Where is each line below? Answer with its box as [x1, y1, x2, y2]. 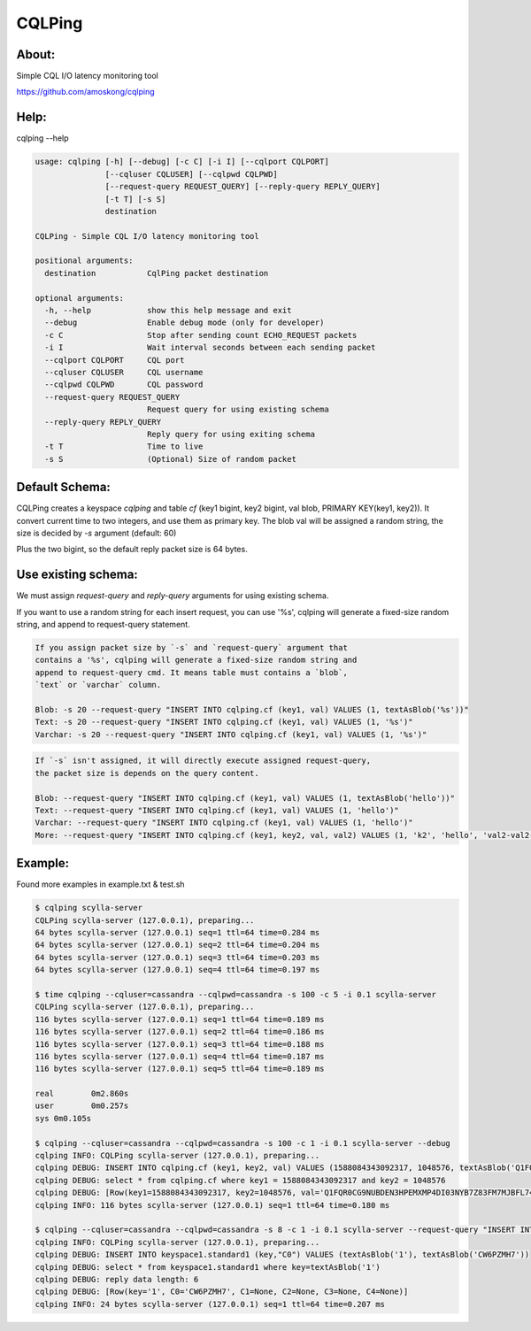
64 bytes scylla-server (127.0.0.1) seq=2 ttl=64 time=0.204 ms [35, 940, 320, 950]
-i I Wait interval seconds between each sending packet [44, 342, 376, 353]
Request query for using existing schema [146, 404, 329, 415]
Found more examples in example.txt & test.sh [16, 879, 185, 889]
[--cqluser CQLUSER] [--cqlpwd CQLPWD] [104, 169, 278, 179]
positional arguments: [35, 256, 134, 265]
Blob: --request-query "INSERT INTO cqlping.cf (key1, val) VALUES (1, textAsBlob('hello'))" [35, 793, 456, 803]
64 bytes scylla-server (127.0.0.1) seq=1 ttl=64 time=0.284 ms [35, 927, 320, 937]
